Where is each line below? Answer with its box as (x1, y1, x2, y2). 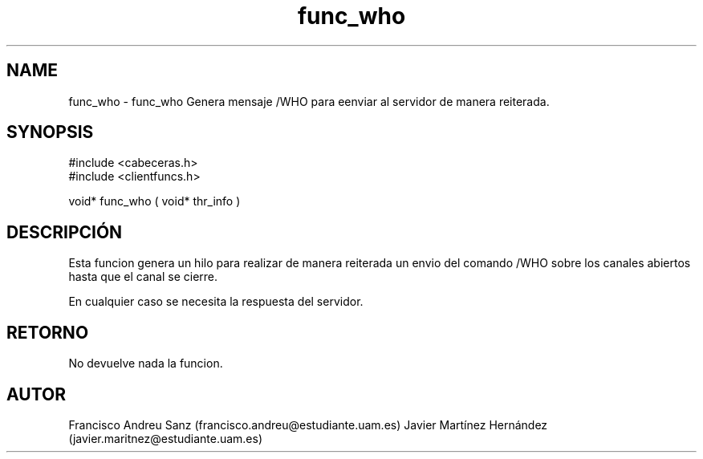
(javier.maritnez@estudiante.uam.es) (68, 431, 263, 445)
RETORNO (6, 322, 89, 343)
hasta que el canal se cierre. (68, 270, 218, 284)
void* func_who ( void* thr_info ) (68, 194, 241, 209)
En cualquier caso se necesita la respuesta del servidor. (68, 294, 364, 309)
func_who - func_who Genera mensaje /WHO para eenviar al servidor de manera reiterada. (68, 94, 550, 108)
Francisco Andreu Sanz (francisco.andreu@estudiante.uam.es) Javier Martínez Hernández (68, 417, 548, 432)
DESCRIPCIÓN (6, 221, 123, 242)
